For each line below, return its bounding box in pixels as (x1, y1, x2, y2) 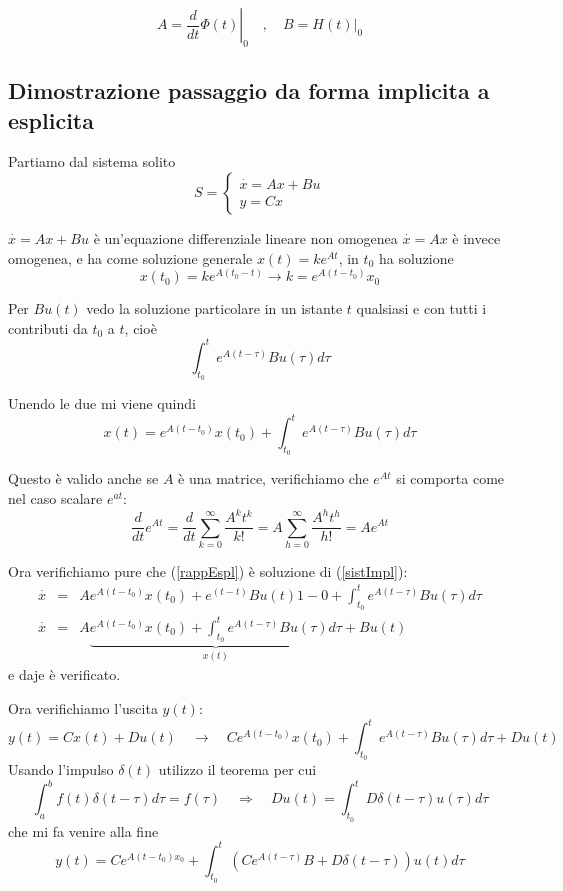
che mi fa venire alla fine (8, 820, 159, 841)
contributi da (8, 317, 88, 338)
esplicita (8, 104, 94, 135)
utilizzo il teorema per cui (158, 759, 317, 780)
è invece (452, 227, 501, 248)
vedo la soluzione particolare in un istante (86, 298, 343, 319)
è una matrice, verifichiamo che (178, 468, 369, 489)
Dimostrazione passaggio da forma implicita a (8, 75, 490, 106)
